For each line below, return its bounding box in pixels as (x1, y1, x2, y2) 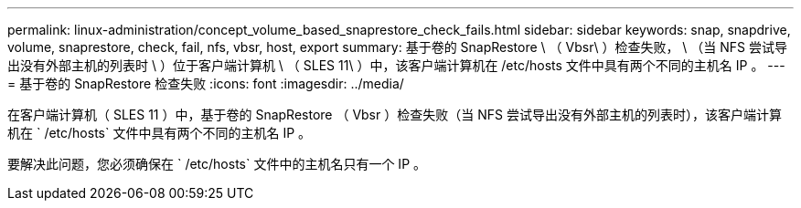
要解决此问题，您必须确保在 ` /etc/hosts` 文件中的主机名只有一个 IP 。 (7, 156, 427, 172)
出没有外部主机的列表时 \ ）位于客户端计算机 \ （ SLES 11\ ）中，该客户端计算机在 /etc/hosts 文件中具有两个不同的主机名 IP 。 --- (7, 57, 785, 73)
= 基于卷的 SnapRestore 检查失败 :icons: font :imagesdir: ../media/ (7, 76, 404, 91)
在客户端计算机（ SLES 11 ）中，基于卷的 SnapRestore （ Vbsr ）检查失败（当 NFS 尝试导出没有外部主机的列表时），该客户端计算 (7, 107, 782, 122)
